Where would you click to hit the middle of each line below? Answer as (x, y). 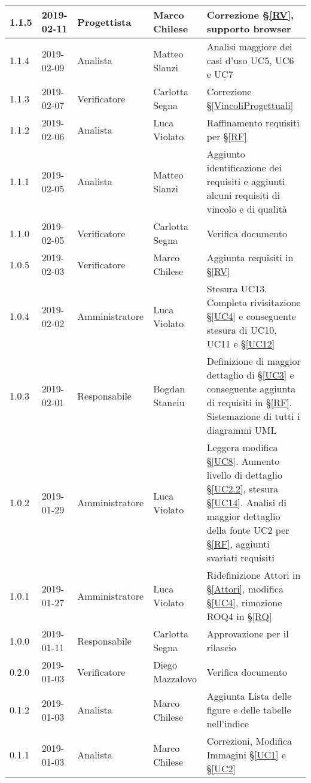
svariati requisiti (240, 557)
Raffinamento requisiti (253, 123)
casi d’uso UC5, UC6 (250, 60)
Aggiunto (226, 154)
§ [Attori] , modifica (245, 589)
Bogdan (169, 389)
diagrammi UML (242, 430)
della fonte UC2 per (248, 530)
